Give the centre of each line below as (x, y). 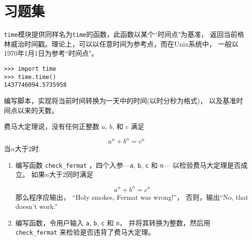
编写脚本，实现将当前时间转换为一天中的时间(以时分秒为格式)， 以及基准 (120, 100)
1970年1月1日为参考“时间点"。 (51, 53)
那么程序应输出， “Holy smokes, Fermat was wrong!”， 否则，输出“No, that (132, 197)
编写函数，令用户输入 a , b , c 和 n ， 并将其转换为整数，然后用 (113, 222)
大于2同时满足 (71, 174)
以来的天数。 (38, 110)
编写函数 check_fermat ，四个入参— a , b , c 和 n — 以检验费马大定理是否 (128, 165)
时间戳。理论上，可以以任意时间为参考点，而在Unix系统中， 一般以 (131, 43)
